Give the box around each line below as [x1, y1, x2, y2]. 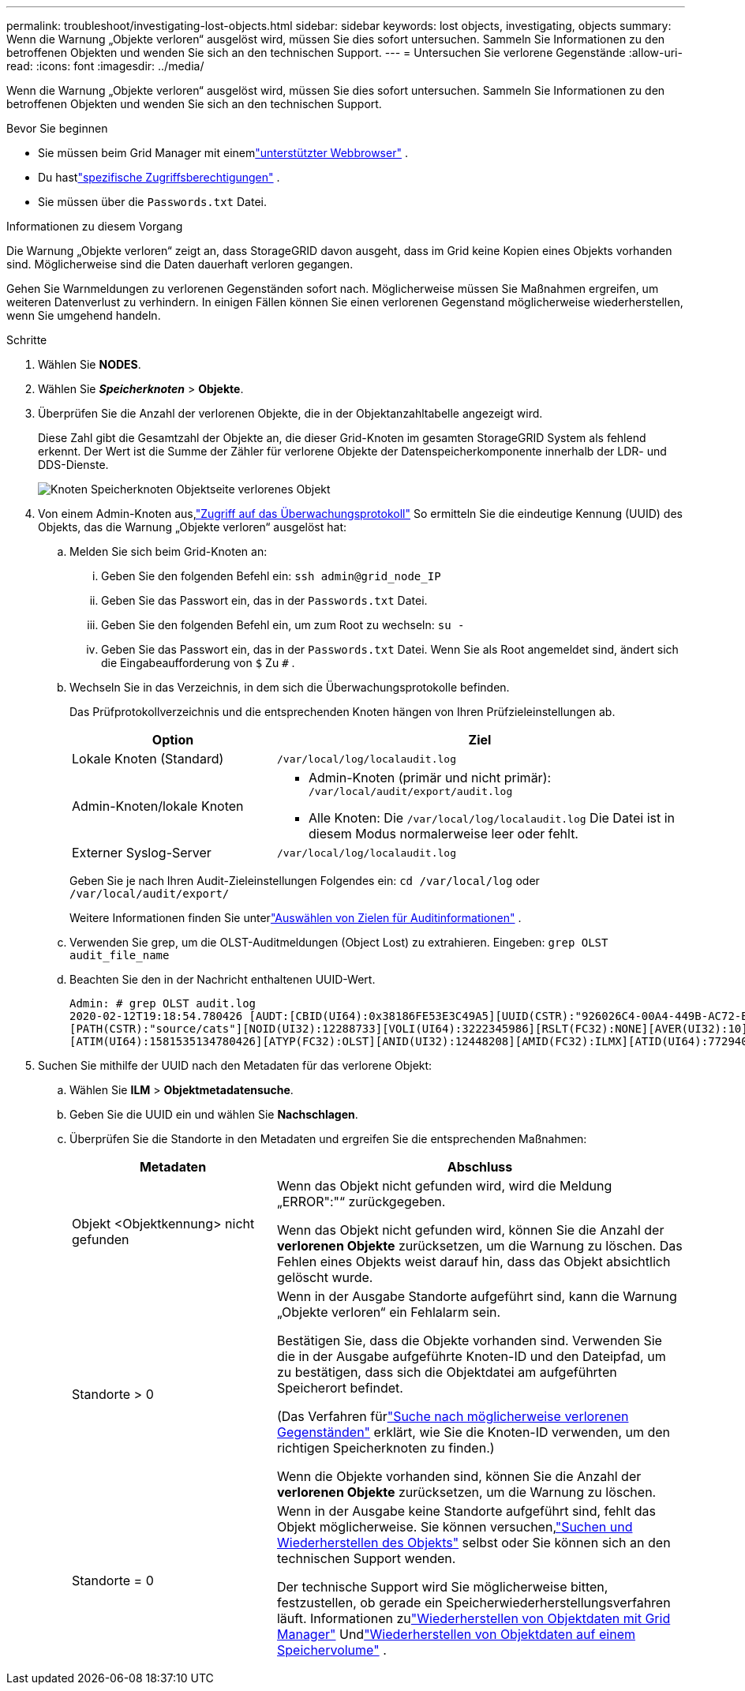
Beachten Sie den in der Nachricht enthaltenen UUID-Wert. [69, 973, 376, 986]
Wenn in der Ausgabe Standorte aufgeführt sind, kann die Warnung [276, 1288, 677, 1304]
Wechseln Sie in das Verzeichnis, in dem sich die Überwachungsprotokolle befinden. [69, 681, 510, 694]
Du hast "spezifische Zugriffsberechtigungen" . [38, 171, 280, 184]
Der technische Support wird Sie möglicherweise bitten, [276, 1579, 608, 1595]
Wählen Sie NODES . [38, 358, 141, 371]
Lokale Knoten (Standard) [72, 751, 224, 767]
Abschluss [447, 1159, 513, 1175]
